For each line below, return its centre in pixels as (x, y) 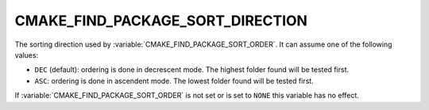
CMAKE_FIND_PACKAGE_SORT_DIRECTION (161, 21)
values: (27, 55)
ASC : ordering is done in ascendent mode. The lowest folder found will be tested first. (174, 81)
